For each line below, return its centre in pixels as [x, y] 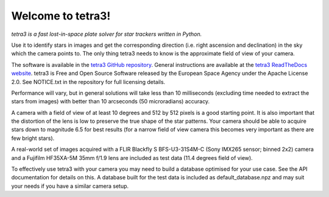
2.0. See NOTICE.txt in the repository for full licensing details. [88, 81]
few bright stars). [33, 138]
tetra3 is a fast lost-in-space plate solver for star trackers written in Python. [107, 34]
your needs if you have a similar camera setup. [70, 186]
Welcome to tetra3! [61, 16]
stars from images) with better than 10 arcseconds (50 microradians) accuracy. [111, 102]
